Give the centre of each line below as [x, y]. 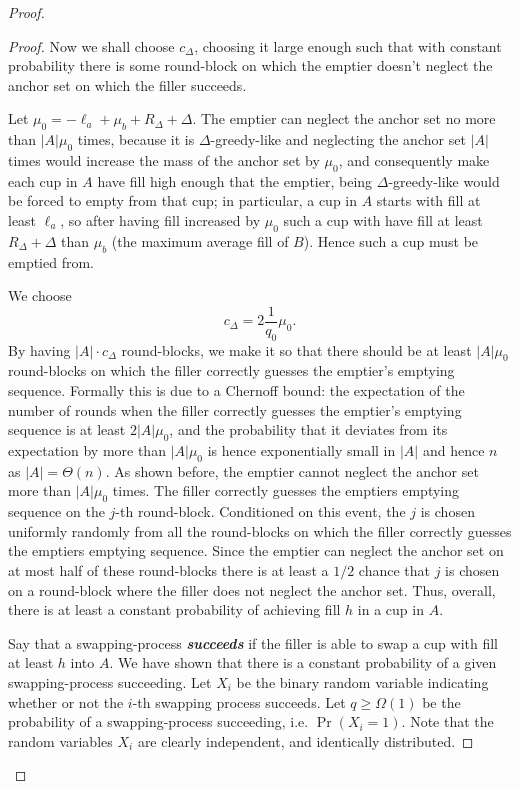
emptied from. [51, 261]
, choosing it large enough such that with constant [348, 45]
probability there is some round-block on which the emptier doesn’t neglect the [250, 65]
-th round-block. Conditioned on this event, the [260, 511]
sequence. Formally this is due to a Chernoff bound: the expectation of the [236, 389]
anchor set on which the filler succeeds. [127, 84]
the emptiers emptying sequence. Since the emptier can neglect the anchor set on [256, 550]
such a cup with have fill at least [383, 219]
